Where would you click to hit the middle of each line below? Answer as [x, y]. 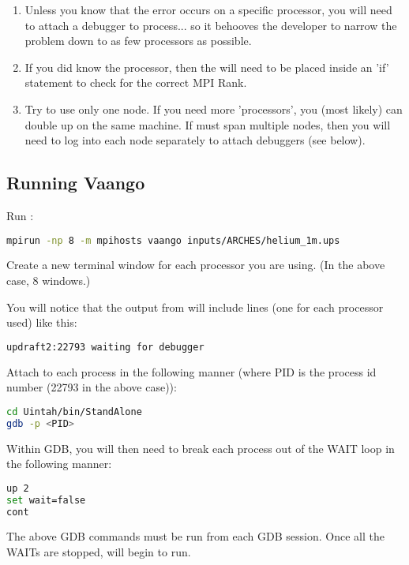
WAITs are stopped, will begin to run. [99, 552]
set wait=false [46, 500]
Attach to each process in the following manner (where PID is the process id [191, 371]
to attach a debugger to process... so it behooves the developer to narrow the [211, 25]
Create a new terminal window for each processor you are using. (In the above [196, 265]
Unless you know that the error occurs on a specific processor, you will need [208, 9]
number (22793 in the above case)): [92, 387]
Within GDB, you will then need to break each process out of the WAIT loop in [201, 448]
